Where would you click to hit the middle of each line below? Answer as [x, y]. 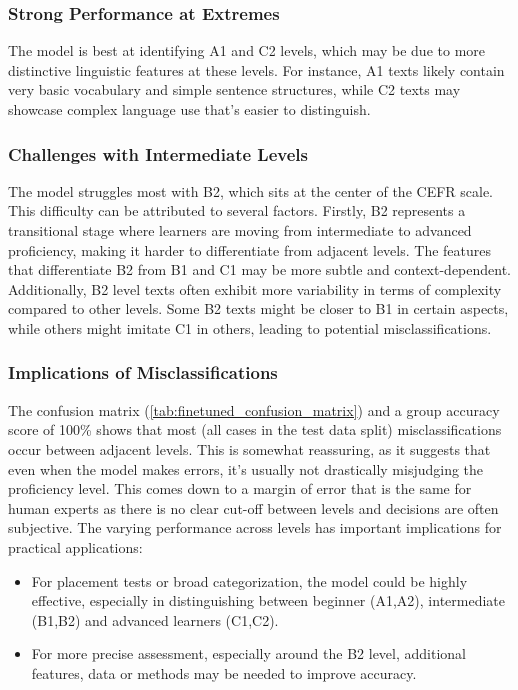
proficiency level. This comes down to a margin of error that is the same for [240, 488]
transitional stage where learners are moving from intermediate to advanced [240, 230]
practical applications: [75, 546]
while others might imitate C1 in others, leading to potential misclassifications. [250, 327]
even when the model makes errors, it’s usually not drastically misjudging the [246, 468]
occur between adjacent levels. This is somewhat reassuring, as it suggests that [249, 448]
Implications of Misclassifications [143, 372]
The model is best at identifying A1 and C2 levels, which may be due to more [247, 50]
